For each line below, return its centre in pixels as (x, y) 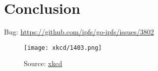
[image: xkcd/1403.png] (63, 48)
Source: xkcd (43, 63)
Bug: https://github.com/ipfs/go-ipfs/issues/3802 (79, 32)
